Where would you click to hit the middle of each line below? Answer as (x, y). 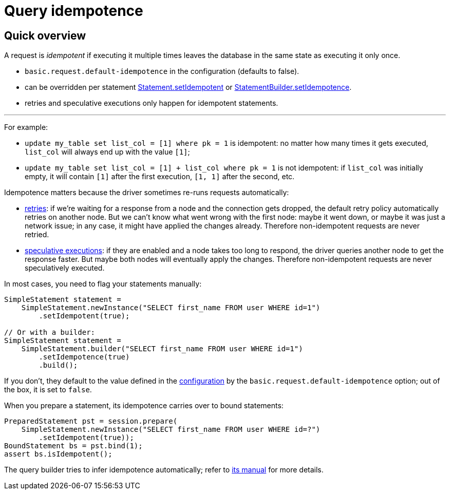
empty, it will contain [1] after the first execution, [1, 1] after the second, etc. (160, 177)
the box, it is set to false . (48, 390)
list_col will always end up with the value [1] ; (107, 152)
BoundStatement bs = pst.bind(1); (73, 446)
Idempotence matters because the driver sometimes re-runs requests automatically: (147, 193)
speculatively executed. (65, 268)
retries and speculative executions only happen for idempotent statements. (152, 103)
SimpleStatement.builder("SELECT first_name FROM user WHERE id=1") (162, 349)
